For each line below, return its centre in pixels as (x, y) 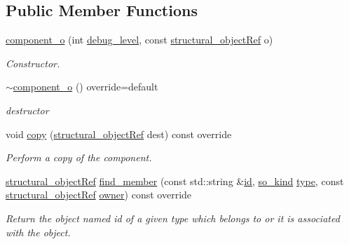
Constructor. (33, 63)
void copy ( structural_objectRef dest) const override (119, 134)
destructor (27, 110)
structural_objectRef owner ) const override (99, 195)
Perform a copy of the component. (79, 157)
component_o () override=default (85, 87)
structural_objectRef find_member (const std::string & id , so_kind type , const (175, 181)
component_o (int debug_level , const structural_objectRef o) (139, 40)
